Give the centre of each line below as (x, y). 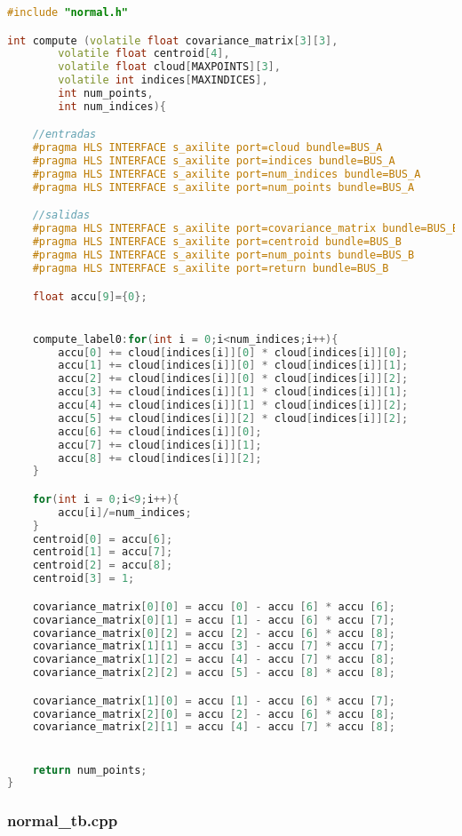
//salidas (61, 215)
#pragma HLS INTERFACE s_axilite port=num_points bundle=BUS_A (223, 187)
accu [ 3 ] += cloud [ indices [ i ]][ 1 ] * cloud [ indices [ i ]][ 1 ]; (233, 392)
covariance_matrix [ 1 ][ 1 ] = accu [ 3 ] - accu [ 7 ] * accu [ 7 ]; (214, 646)
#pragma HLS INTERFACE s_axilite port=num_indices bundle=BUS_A (227, 175)
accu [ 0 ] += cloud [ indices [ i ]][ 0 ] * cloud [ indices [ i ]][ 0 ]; (233, 352)
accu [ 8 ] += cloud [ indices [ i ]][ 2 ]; (160, 458)
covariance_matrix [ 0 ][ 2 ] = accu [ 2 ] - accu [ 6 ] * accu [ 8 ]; (214, 633)
